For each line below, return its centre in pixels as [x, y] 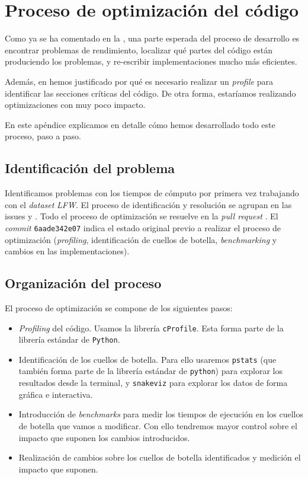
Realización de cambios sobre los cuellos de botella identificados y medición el [160, 457]
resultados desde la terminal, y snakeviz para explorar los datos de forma [153, 383]
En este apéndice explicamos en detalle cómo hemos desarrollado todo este [140, 124]
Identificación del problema [90, 168]
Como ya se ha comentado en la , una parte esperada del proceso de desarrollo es [152, 38]
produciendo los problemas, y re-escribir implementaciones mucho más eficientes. [151, 61]
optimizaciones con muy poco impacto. [75, 105]
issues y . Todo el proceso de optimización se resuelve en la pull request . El [142, 216]
